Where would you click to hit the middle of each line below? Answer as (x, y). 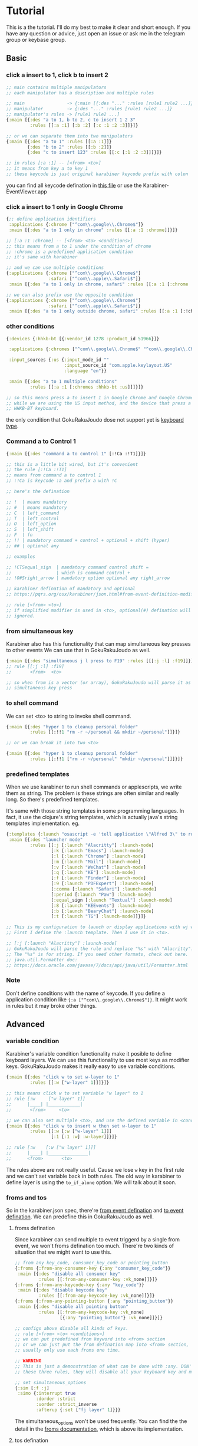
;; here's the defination (38, 492)
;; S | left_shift (30, 530)
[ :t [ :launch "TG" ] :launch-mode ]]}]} (98, 916)
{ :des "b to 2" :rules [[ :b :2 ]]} (70, 147)
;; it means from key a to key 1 (47, 169)
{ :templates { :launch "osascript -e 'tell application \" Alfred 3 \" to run (101, 834)
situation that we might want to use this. (63, 1252)
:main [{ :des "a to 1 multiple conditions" (63, 382)
